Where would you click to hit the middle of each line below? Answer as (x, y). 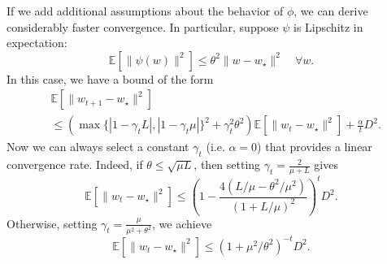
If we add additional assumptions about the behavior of (145, 11)
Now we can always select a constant (98, 147)
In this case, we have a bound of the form (110, 78)
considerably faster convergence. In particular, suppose (143, 26)
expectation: (37, 43)
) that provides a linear (315, 147)
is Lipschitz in (328, 26)
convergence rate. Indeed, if (75, 164)
